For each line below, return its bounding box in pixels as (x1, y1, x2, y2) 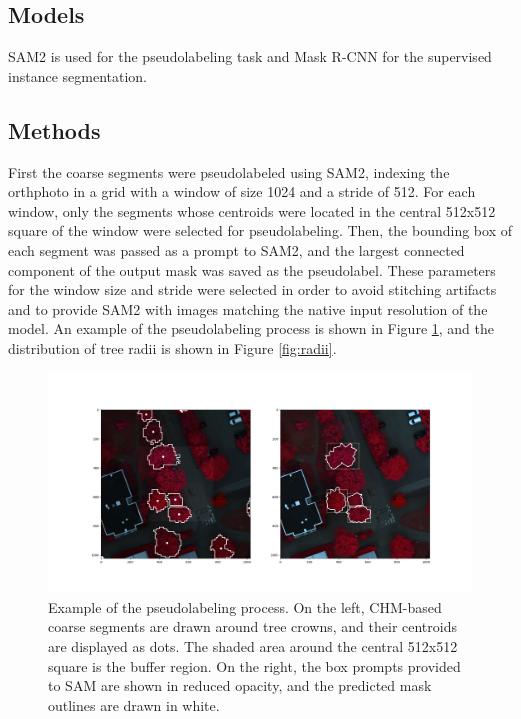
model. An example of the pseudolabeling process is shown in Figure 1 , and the (8, 318, 494, 339)
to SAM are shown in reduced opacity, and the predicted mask (48, 675, 432, 696)
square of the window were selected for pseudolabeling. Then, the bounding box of (8, 220, 512, 241)
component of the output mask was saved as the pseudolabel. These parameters (8, 259, 496, 280)
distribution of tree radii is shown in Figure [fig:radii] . (8, 337, 337, 358)
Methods (8, 114, 101, 145)
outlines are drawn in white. (48, 694, 220, 715)
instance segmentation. (8, 65, 147, 86)
